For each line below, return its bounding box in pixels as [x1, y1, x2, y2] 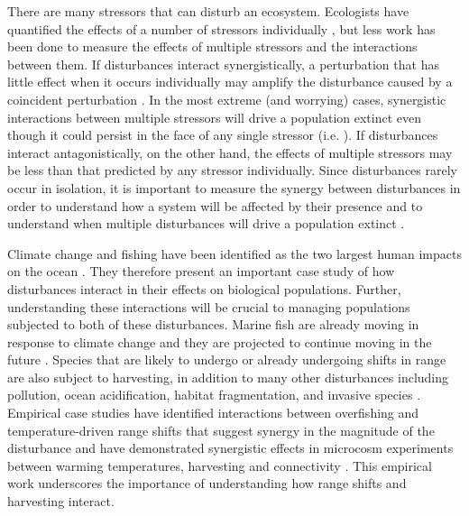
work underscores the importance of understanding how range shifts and [7, 474, 407, 493]
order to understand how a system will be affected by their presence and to [7, 196, 423, 215]
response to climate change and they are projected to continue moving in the [7, 332, 432, 351]
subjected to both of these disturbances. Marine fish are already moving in [7, 315, 419, 334]
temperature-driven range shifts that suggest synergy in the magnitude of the [7, 420, 435, 439]
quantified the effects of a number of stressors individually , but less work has [7, 19, 436, 38]
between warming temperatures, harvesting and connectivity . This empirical [7, 456, 432, 475]
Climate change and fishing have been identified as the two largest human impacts [7, 244, 462, 263]
